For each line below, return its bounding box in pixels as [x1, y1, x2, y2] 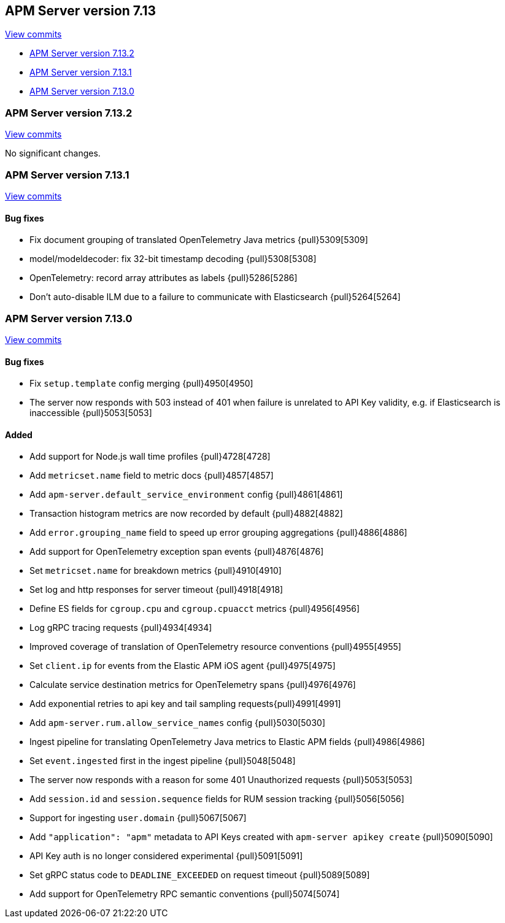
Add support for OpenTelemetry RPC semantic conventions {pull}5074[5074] [29, 889, 340, 900]
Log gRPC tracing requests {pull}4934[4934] [29, 622, 212, 633]
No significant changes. [5, 148, 101, 159]
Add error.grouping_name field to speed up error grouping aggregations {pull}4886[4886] [29, 527, 407, 538]
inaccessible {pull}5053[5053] [29, 407, 152, 419]
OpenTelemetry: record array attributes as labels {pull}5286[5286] [29, 272, 298, 284]
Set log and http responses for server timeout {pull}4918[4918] [29, 584, 283, 595]
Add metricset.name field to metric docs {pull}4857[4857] [29, 470, 274, 481]
